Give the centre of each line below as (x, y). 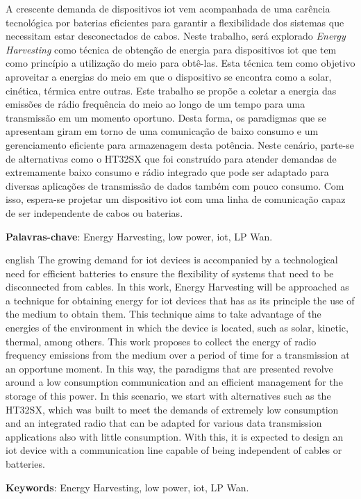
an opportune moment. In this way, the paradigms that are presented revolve (169, 368)
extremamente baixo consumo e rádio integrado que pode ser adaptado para (167, 172)
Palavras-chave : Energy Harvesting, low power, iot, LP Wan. (139, 236)
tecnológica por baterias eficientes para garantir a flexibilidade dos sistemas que (175, 22)
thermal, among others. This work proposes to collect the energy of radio (161, 341)
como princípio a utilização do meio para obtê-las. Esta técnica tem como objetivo (180, 63)
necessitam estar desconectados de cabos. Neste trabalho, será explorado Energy (176, 36)
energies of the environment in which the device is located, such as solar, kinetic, (177, 328)
